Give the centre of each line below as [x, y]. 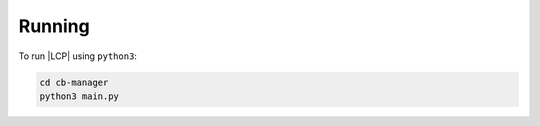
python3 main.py [79, 96]
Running [54, 26]
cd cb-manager [74, 82]
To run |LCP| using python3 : [77, 56]
